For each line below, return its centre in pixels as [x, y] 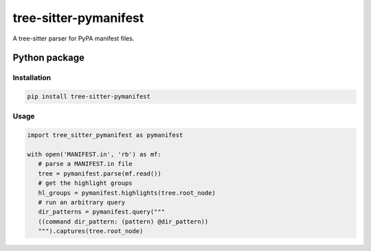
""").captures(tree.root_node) [91, 231]
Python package [49, 58]
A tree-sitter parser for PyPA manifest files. [74, 38]
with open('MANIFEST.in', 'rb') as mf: [94, 155]
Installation [32, 77]
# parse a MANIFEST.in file [86, 164]
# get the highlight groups [86, 183]
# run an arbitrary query [82, 202]
